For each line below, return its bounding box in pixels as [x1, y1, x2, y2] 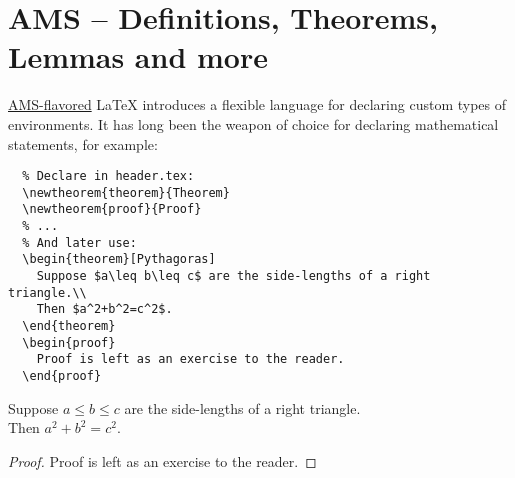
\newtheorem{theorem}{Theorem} [22, 185, 230, 200]
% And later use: [22, 235, 137, 250]
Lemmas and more [8, 36, 268, 77]
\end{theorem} [22, 319, 116, 333]
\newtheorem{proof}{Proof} [22, 202, 202, 217]
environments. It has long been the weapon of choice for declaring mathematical [8, 113, 499, 134]
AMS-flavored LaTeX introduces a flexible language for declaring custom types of [8, 94, 507, 115]
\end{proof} [22, 368, 102, 383]
